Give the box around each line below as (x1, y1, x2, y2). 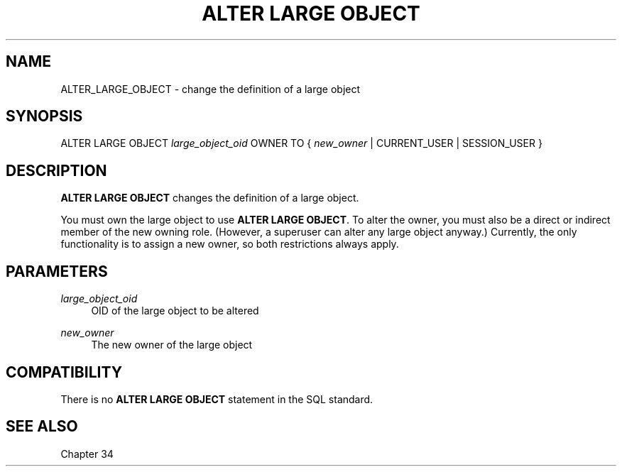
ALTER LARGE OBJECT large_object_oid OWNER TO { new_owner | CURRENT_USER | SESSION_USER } (60, 137, 542, 150)
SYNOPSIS (6, 107, 83, 126)
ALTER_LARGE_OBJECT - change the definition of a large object (60, 82, 361, 95)
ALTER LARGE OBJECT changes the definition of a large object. (60, 192, 359, 204)
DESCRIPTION (6, 161, 107, 180)
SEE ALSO (6, 417, 78, 436)
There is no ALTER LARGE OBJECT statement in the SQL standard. (60, 393, 373, 405)
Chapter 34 (60, 447, 114, 460)
